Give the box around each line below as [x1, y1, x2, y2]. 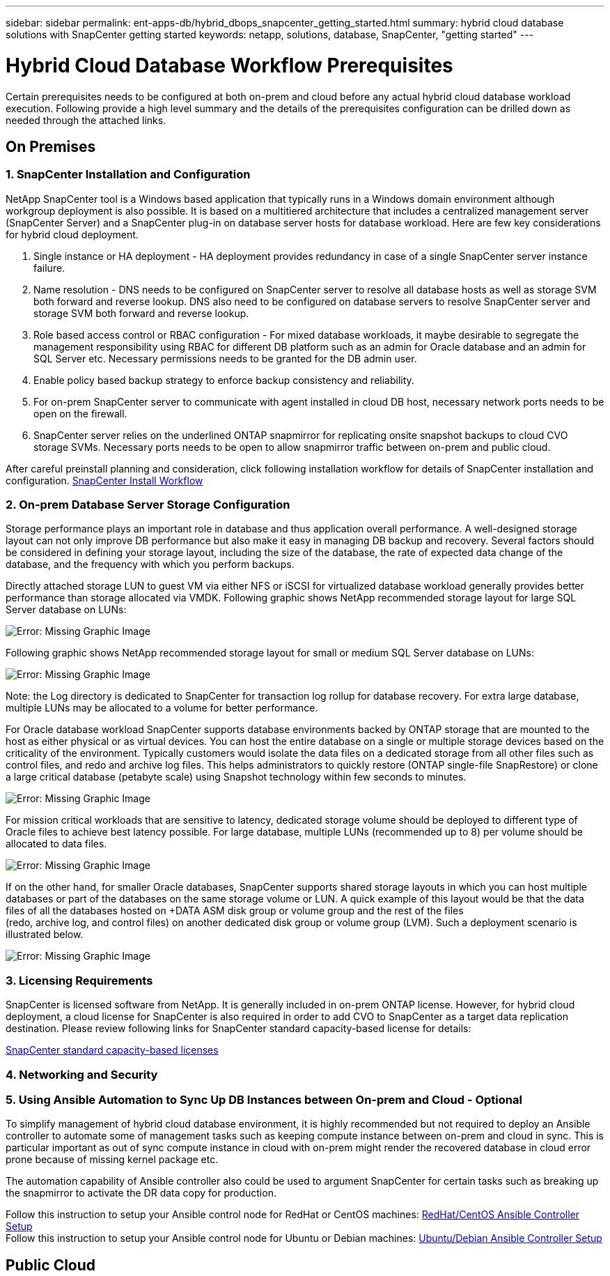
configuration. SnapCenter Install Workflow [6, 474, 203, 486]
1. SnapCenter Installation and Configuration [6, 167, 251, 182]
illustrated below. [6, 928, 84, 941]
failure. [33, 261, 65, 274]
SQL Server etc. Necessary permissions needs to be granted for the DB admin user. [33, 352, 417, 364]
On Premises [6, 137, 96, 155]
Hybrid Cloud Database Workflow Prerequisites [6, 53, 453, 77]
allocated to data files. [6, 838, 107, 850]
